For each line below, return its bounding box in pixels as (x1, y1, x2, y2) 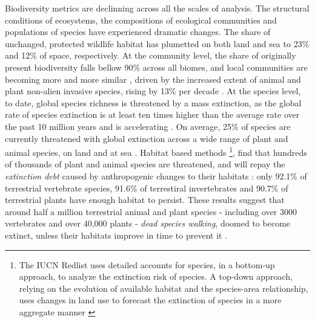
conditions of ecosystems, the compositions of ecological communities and (5, 13, 277, 26)
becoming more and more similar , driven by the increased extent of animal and (5, 72, 301, 85)
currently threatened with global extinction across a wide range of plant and (5, 132, 288, 144)
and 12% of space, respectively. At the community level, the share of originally (5, 49, 296, 62)
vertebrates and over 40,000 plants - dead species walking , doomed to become (5, 217, 291, 230)
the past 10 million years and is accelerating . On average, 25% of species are (5, 120, 291, 132)
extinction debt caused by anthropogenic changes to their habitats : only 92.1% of (5, 169, 307, 182)
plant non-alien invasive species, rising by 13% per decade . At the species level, (5, 85, 301, 97)
